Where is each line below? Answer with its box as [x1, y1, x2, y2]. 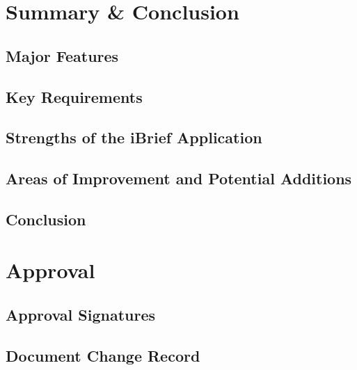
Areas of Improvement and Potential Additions [6, 168, 352, 189]
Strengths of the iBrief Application [6, 127, 262, 148]
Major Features [6, 45, 119, 66]
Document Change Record [6, 344, 200, 366]
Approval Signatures [6, 304, 156, 325]
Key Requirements [6, 86, 143, 107]
